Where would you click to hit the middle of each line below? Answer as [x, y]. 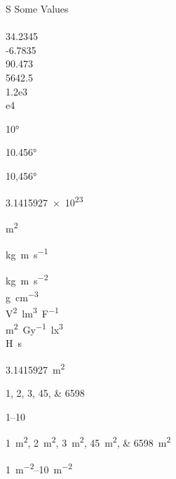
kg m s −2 [27, 279]
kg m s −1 [27, 253]
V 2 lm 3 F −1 [32, 312]
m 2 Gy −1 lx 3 [34, 328]
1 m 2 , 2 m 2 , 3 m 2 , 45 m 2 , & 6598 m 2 [88, 441]
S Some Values [37, 8]
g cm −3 [22, 296]
